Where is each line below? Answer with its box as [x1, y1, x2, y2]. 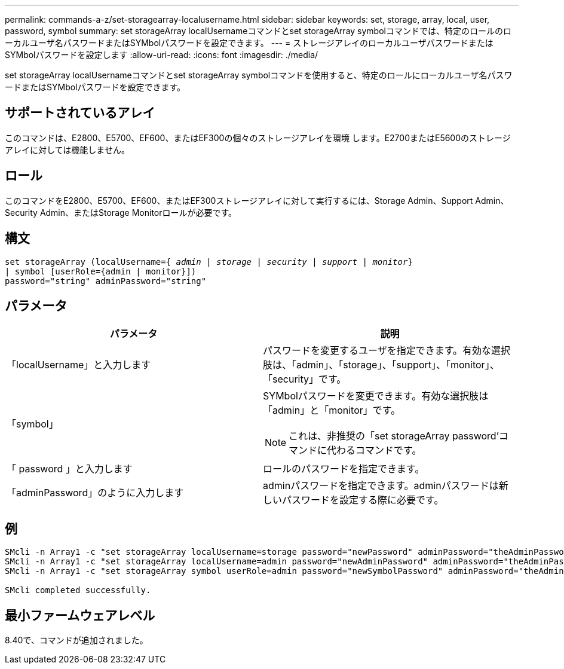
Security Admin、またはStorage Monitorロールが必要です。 [5, 207, 237, 218]
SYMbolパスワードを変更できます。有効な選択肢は [263, 390, 489, 402]
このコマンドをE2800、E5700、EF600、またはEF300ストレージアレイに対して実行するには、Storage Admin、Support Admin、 [5, 195, 509, 206]
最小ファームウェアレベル [5, 607, 155, 623]
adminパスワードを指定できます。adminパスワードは [263, 479, 499, 492]
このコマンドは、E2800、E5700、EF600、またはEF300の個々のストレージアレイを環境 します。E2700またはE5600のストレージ [5, 132, 511, 143]
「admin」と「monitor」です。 [263, 404, 401, 417]
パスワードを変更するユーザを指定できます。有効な [263, 344, 492, 357]
